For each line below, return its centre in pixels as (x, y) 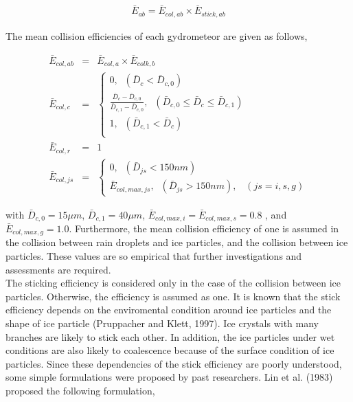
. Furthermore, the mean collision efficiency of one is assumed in (204, 228)
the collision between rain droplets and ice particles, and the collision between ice (177, 242)
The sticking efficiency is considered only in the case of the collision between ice (173, 283)
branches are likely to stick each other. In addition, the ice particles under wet (170, 336)
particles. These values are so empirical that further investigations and (154, 256)
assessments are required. (58, 269)
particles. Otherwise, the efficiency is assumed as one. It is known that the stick (173, 296)
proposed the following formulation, (80, 390)
